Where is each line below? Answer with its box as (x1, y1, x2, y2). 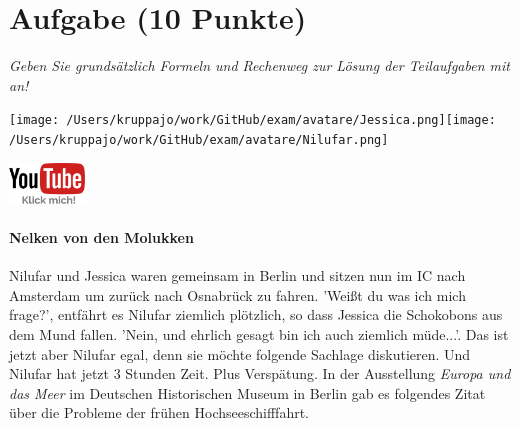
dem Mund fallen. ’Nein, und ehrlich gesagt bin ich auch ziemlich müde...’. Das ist (9, 324, 509, 345)
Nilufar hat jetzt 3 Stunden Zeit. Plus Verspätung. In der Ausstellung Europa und (9, 363, 511, 384)
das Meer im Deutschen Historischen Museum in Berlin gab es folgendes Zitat (9, 382, 486, 403)
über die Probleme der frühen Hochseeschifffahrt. (9, 402, 310, 423)
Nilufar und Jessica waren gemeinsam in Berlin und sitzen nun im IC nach (9, 265, 466, 286)
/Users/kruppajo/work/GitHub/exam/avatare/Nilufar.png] (9, 132, 389, 147)
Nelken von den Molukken (9, 227, 194, 248)
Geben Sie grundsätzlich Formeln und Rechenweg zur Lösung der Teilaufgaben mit (9, 55, 510, 76)
